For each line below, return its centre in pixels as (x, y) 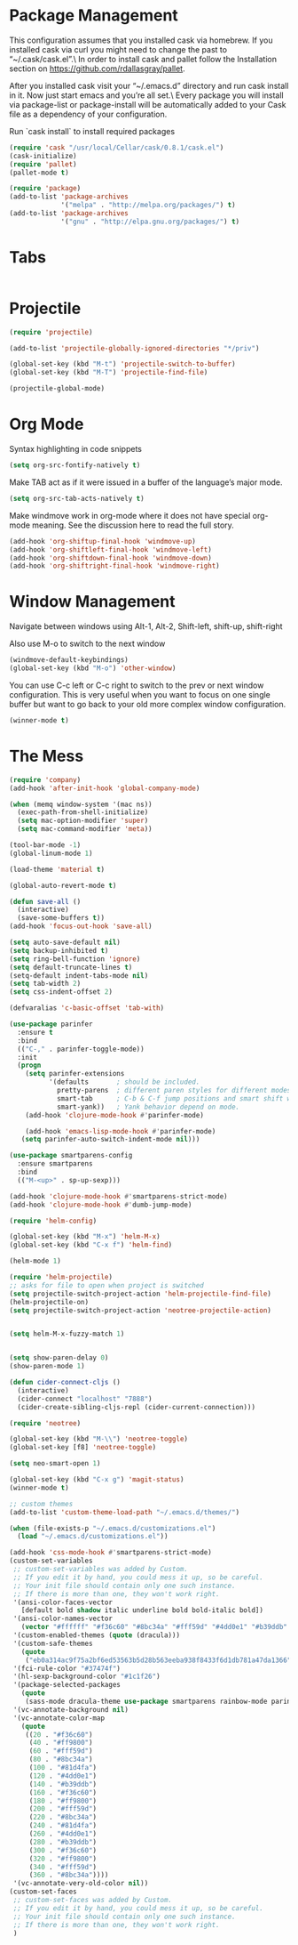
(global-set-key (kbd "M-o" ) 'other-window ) (93, 668)
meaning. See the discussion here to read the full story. (133, 525)
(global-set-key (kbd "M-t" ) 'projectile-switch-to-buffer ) (123, 364)
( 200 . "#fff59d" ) (63, 1809)
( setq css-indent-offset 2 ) (61, 992)
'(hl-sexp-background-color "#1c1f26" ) (87, 1677)
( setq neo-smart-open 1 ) (55, 1464)
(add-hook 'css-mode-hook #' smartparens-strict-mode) (111, 1553)
